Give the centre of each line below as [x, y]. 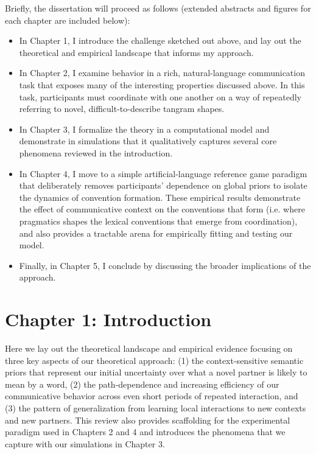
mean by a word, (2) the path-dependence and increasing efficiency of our [142, 384]
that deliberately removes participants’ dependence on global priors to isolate [163, 185]
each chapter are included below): [68, 20]
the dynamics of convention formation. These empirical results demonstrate [160, 197]
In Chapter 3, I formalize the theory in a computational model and [144, 129]
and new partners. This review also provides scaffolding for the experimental [148, 420]
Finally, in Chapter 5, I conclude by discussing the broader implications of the [165, 265]
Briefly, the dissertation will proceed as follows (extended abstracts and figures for [158, 8]
